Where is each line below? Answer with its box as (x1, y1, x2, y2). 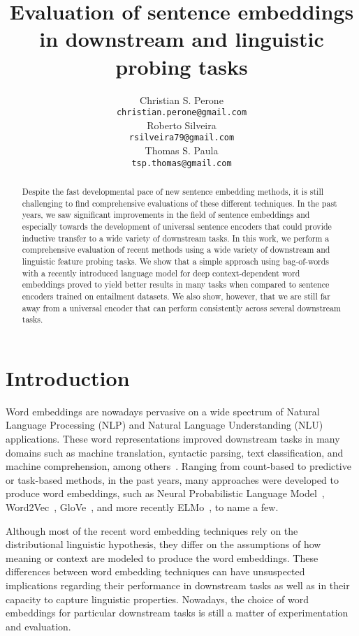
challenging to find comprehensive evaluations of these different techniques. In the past (22, 197, 337, 209)
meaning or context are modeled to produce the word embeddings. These (6, 550, 318, 565)
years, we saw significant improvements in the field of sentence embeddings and (22, 209, 310, 221)
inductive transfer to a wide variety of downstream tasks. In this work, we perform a (22, 232, 330, 244)
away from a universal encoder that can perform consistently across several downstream (22, 302, 341, 313)
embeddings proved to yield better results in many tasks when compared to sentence (22, 279, 330, 290)
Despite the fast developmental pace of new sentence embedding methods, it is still (22, 186, 324, 198)
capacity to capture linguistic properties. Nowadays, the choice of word (6, 591, 309, 606)
